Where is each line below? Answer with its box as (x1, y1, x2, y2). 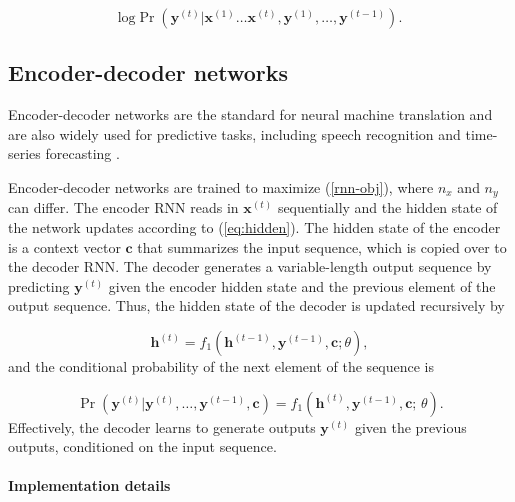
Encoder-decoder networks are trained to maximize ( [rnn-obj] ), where (8, 176, 434, 197)
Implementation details (8, 475, 171, 496)
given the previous (354, 416, 467, 437)
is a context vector (8, 236, 121, 257)
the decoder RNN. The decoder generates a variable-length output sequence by (8, 256, 492, 277)
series (8, 143, 41, 164)
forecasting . (45, 143, 120, 164)
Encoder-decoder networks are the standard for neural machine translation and (8, 104, 493, 125)
